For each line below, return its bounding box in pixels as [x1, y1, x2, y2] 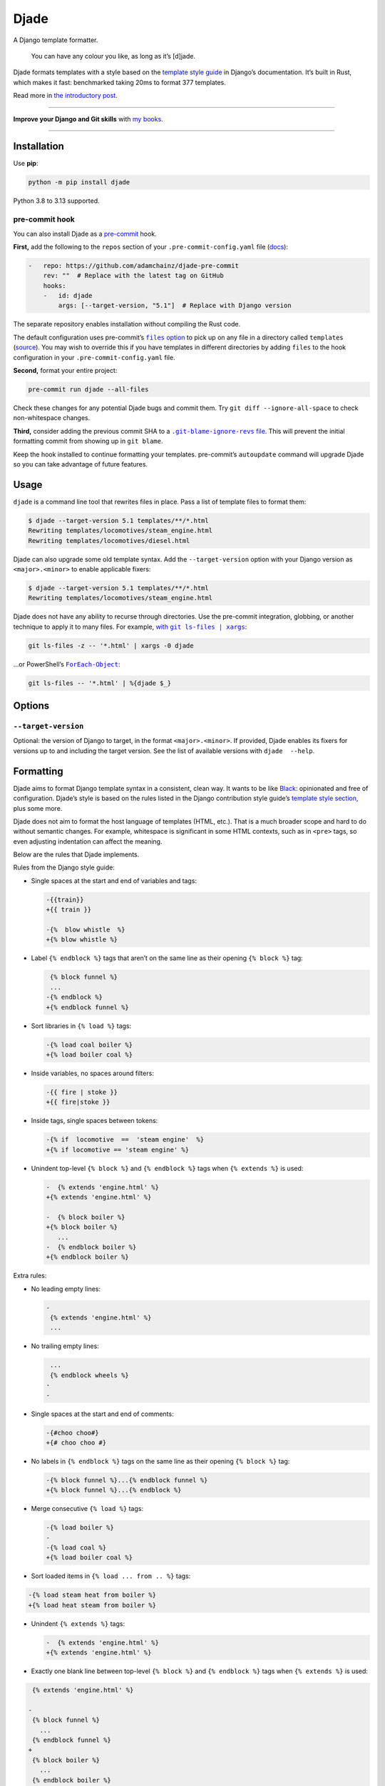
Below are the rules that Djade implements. [13, 850, 140, 859]
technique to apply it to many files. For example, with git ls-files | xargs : [13, 622, 247, 631]
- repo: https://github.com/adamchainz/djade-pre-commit [28, 261, 239, 269]
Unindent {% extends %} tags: [31, 1619, 125, 1628]
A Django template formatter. [13, 36, 98, 44]
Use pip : [13, 159, 38, 168]
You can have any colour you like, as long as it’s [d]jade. [31, 51, 196, 60]
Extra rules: [13, 1272, 47, 1280]
